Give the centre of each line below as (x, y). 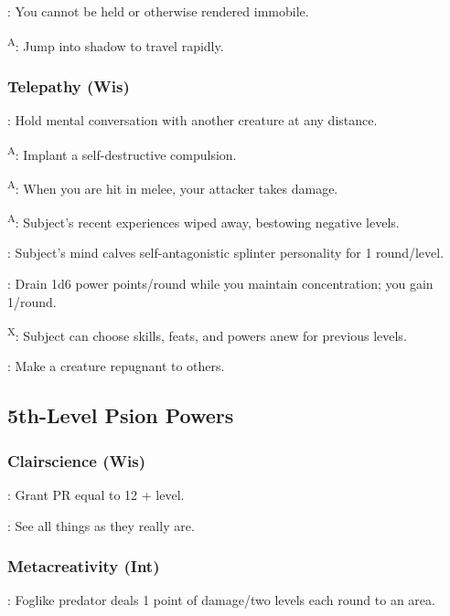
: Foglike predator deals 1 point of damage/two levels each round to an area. (221, 600)
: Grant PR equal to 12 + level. (96, 495)
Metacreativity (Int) (84, 566)
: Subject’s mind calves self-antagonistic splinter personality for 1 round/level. (226, 253)
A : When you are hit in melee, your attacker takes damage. (173, 186)
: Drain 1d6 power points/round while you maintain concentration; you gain (220, 283)
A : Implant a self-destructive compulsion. (122, 153)
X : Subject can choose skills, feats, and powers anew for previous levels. (207, 334)
